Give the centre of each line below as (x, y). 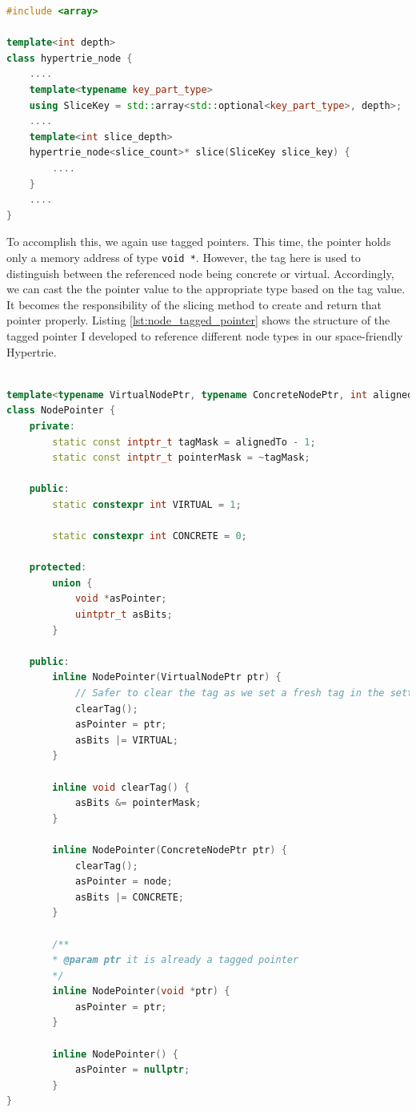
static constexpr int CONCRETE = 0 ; (150, 536)
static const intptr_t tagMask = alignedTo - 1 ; (184, 442)
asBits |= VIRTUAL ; (126, 740)
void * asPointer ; (121, 599)
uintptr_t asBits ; (124, 615)
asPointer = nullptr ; (132, 1070)
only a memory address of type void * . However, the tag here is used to (184, 257)
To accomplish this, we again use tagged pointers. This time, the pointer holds (199, 242)
